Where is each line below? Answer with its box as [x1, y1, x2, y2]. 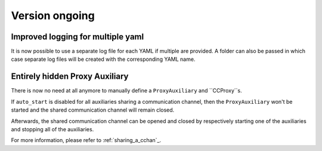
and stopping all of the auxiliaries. [11, 125, 94, 132]
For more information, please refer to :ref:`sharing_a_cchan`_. [11, 137, 162, 144]
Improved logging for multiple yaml [11, 32, 144, 42]
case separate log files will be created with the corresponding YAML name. [11, 56, 196, 63]
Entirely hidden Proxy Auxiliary [11, 72, 129, 82]
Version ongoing [11, 9, 95, 22]
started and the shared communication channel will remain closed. [11, 106, 175, 113]
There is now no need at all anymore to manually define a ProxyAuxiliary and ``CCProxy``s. [11, 87, 242, 94]
